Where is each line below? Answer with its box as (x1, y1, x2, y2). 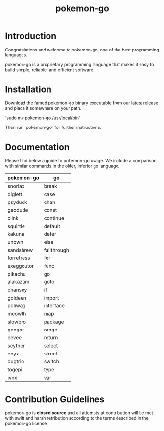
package (44, 318, 64, 325)
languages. (5, 52, 28, 58)
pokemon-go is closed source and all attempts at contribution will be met (5, 410, 153, 416)
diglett (7, 191, 23, 198)
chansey (7, 286, 27, 293)
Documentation (5, 142, 70, 152)
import (44, 294, 59, 301)
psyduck (7, 199, 28, 205)
